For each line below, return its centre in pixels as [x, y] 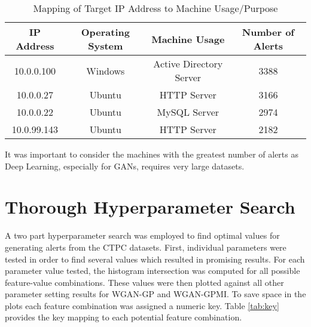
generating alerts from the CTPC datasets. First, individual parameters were [146, 247]
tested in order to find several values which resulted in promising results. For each [155, 259]
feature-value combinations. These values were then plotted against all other [144, 282]
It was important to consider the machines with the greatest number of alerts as [152, 154]
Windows [106, 70]
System [106, 46]
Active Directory [188, 64]
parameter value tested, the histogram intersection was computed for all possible [153, 271]
